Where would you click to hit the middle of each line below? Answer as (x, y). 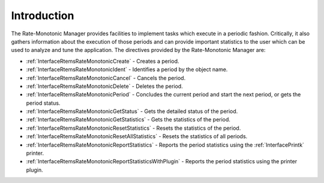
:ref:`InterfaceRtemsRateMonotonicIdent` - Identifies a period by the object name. (127, 69)
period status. (43, 103)
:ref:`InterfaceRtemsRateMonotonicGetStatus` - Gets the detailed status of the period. (132, 111)
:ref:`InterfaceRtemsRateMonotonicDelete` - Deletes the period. (104, 86)
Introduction (43, 16)
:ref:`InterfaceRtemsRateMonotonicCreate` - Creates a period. (103, 61)
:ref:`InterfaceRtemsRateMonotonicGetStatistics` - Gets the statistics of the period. (128, 120)
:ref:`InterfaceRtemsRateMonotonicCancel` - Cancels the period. (106, 78)
